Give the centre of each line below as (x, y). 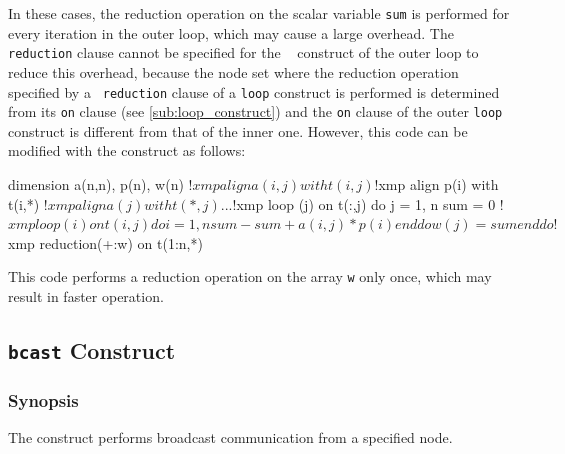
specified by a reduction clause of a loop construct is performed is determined (254, 91)
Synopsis (43, 399)
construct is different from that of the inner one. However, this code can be (238, 130)
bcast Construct (92, 350)
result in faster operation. (86, 296)
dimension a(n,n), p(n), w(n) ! (100, 184)
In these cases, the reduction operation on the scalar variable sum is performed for (259, 13)
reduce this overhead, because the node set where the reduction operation (233, 71)
